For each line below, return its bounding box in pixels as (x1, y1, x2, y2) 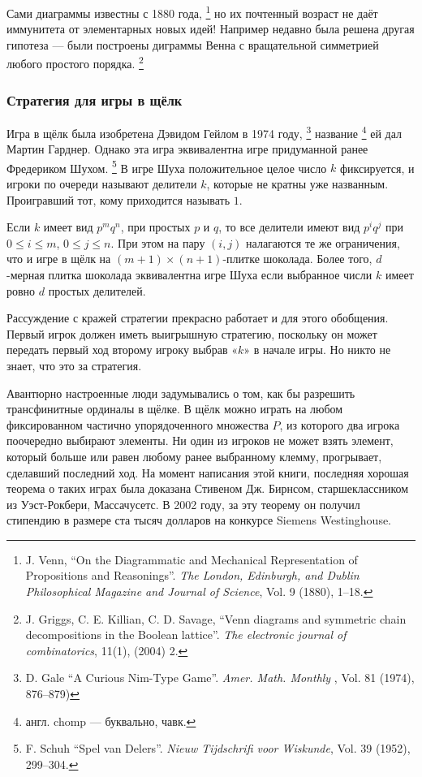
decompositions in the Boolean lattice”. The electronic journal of (25, 626, 347, 643)
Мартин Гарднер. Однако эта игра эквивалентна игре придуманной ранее (6, 140, 368, 158)
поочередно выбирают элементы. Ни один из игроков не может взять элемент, (6, 432, 394, 449)
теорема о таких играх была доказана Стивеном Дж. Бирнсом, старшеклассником (6, 480, 409, 497)
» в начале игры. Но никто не (243, 341, 391, 358)
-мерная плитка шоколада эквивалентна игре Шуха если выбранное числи (6, 265, 372, 283)
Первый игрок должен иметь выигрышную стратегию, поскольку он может (6, 325, 377, 342)
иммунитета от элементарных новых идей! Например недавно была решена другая (6, 20, 415, 37)
